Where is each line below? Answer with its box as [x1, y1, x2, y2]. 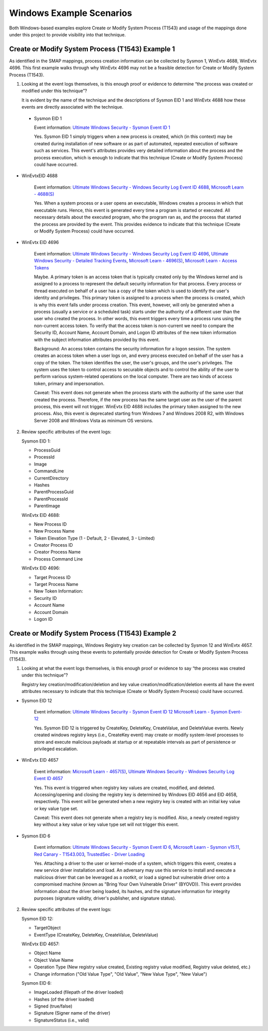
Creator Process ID [34, 542, 73, 548]
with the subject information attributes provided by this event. [34, 337, 160, 343]
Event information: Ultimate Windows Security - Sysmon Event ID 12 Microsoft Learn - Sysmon [34, 709, 228, 714]
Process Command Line [34, 556, 83, 562]
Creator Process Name [34, 549, 81, 555]
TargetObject [34, 925, 61, 931]
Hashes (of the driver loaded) [34, 996, 94, 1002]
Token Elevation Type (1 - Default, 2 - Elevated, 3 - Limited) [34, 535, 155, 541]
